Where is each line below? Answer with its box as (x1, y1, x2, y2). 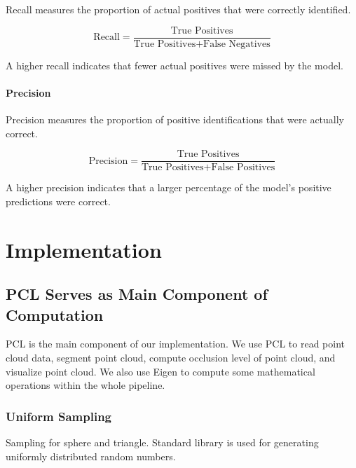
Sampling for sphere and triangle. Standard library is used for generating (6, 435, 319, 450)
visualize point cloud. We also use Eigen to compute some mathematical (6, 364, 315, 378)
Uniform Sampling (6, 407, 112, 425)
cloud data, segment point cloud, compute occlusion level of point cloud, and (6, 350, 336, 365)
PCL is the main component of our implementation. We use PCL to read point (6, 336, 345, 351)
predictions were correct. (6, 193, 111, 208)
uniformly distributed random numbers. (6, 448, 176, 463)
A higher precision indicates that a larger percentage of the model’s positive (6, 180, 331, 195)
